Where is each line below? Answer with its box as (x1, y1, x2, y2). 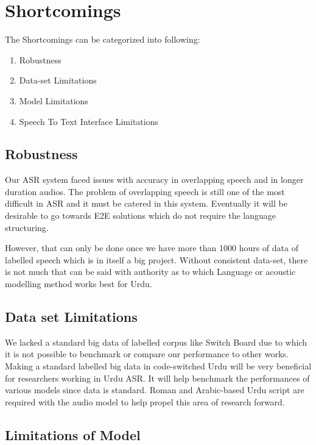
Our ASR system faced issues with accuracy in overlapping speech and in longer (5, 173, 304, 186)
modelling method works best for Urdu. (5, 277, 152, 290)
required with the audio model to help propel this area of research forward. (5, 395, 285, 408)
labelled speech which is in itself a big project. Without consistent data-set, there (5, 253, 308, 266)
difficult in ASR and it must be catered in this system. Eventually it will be (5, 197, 287, 210)
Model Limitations (19, 94, 88, 107)
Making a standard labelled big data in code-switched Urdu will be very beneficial (5, 360, 312, 372)
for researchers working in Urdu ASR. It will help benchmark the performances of (5, 371, 310, 384)
